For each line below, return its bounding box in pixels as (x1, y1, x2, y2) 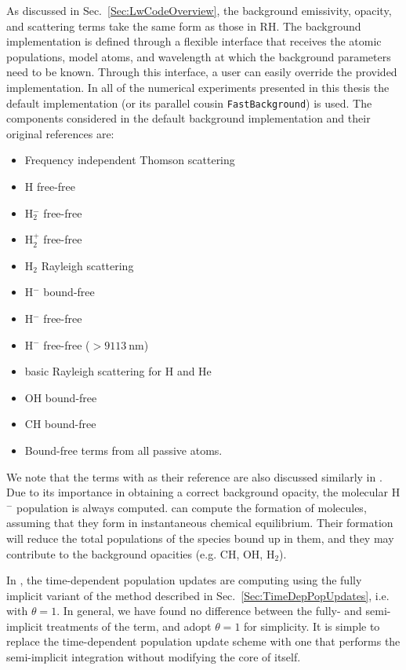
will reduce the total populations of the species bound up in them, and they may (6, 529, 394, 546)
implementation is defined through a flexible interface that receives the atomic (6, 33, 382, 49)
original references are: (6, 125, 114, 141)
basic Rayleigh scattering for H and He (24, 363, 212, 379)
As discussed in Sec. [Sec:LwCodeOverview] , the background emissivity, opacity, (6, 2, 392, 18)
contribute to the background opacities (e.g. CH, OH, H (6, 545, 275, 562)
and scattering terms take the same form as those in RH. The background (6, 17, 361, 34)
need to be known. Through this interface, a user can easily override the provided (6, 64, 397, 80)
